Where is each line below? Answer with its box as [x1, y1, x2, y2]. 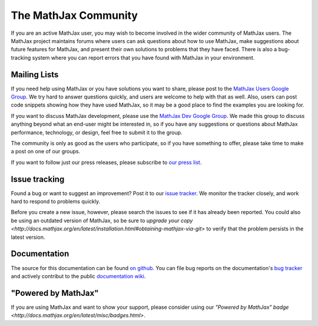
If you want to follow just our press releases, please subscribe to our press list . [11, 159, 202, 166]
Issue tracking [11, 174, 65, 184]
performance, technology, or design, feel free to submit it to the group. [11, 129, 183, 136]
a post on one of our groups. [11, 148, 81, 155]
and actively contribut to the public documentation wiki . [11, 272, 146, 279]
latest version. [11, 233, 45, 241]
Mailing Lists [11, 70, 59, 80]
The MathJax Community [11, 9, 138, 22]
